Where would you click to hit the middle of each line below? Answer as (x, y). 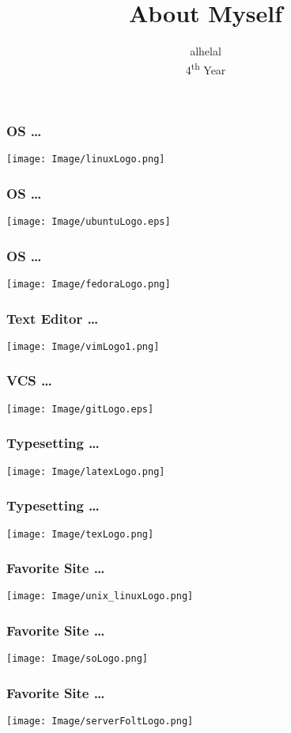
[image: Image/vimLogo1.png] (83, 346)
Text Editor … (53, 318)
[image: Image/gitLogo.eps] (80, 409)
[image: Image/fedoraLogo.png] (89, 285)
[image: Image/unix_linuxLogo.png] (100, 596)
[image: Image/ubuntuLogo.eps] (89, 222)
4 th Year (206, 68)
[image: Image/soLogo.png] (77, 659)
